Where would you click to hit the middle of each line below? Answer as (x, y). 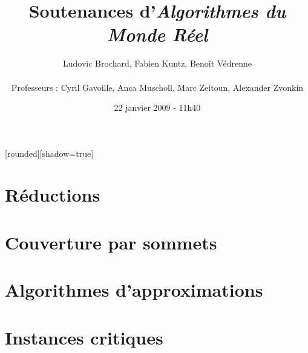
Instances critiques (84, 337)
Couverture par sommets (111, 242)
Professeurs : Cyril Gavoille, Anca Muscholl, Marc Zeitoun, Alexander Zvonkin (157, 87)
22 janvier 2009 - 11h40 (157, 107)
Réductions (53, 195)
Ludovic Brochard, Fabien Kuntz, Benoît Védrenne (157, 63)
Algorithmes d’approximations (134, 290)
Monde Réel (157, 35)
